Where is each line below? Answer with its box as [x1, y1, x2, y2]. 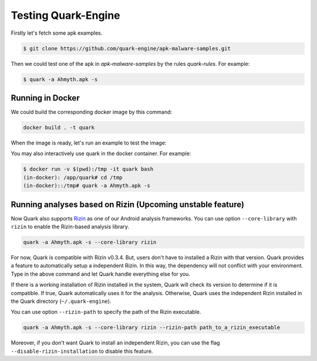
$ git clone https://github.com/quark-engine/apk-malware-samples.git [23, 45, 231, 52]
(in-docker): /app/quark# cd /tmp [23, 174, 123, 180]
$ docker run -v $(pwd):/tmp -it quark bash [23, 166, 154, 173]
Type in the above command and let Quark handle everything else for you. [11, 270, 191, 278]
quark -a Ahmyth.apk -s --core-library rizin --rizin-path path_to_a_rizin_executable [23, 324, 281, 331]
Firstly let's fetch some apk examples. [11, 29, 103, 36]
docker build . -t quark [23, 124, 95, 131]
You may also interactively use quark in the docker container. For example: [11, 150, 191, 157]
